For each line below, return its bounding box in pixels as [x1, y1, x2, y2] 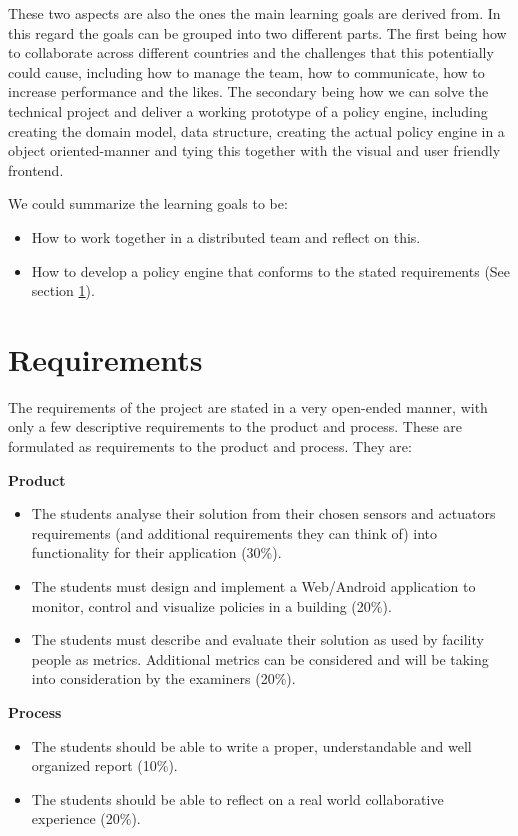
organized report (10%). [31, 755, 178, 776]
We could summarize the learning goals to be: [8, 193, 288, 214]
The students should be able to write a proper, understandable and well [31, 735, 472, 756]
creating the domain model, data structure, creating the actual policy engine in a [8, 120, 505, 141]
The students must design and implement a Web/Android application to [31, 576, 476, 596]
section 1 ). [31, 280, 95, 301]
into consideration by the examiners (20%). [31, 668, 296, 689]
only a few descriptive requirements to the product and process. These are [8, 416, 463, 437]
